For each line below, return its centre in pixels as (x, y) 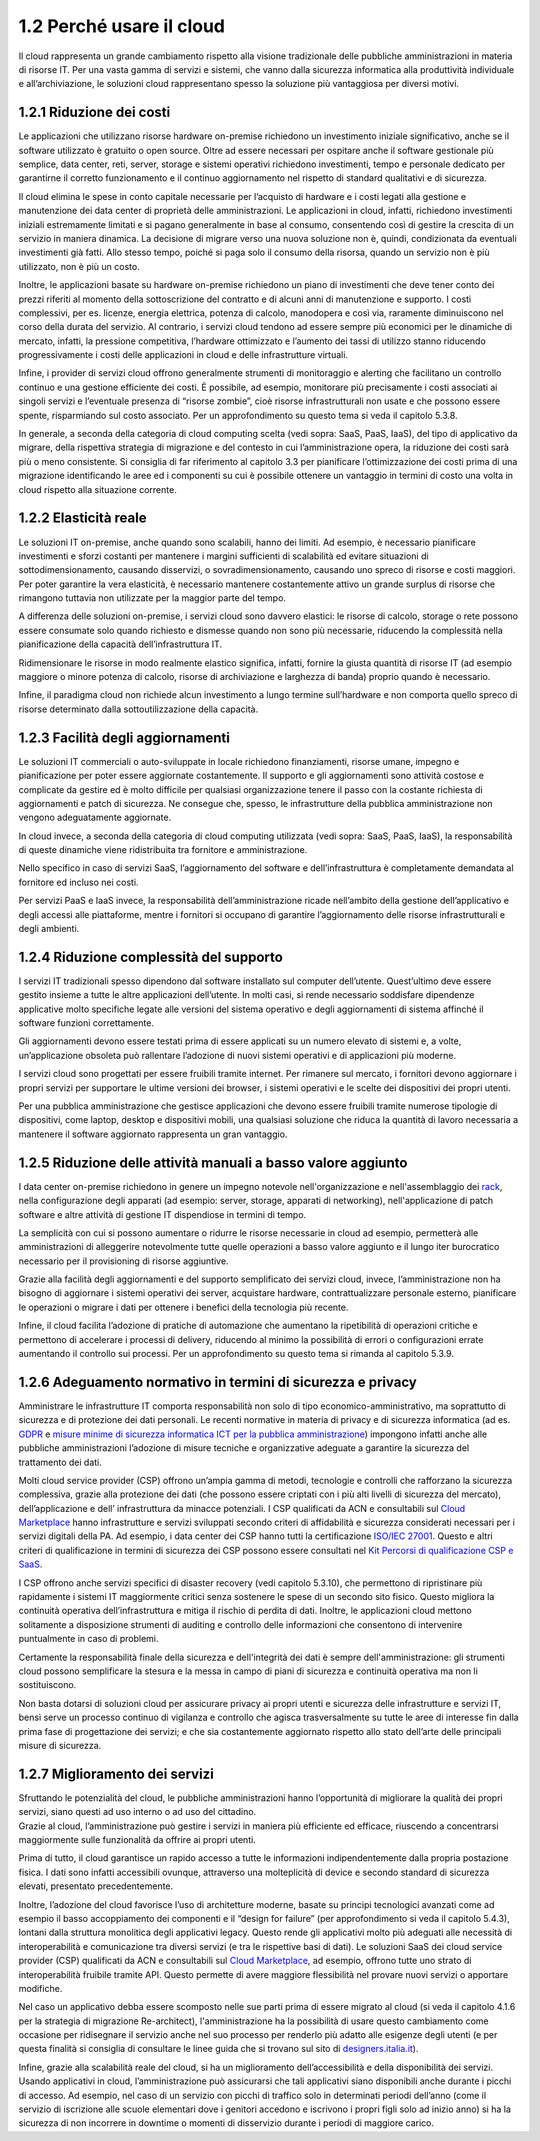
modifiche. (40, 1988)
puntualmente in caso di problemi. (88, 1639)
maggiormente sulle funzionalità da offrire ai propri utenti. (137, 1839)
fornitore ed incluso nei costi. (78, 882)
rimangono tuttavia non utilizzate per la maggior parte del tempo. (152, 598)
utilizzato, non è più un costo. (79, 266)
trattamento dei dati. (60, 1462)
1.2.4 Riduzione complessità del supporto (151, 956)
